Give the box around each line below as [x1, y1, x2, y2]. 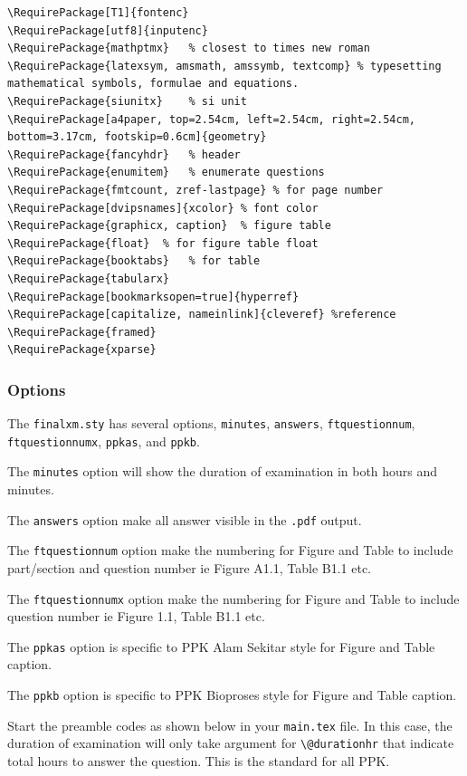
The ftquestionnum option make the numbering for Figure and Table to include [7, 541, 453, 560]
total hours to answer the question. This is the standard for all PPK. [7, 752, 390, 771]
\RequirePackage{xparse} [7, 343, 157, 357]
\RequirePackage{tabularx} [7, 272, 169, 285]
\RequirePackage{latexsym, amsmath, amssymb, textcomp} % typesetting [7, 59, 442, 72]
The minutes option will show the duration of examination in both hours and [7, 462, 438, 481]
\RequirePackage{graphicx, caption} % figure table [7, 219, 331, 233]
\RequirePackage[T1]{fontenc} [7, 6, 189, 19]
